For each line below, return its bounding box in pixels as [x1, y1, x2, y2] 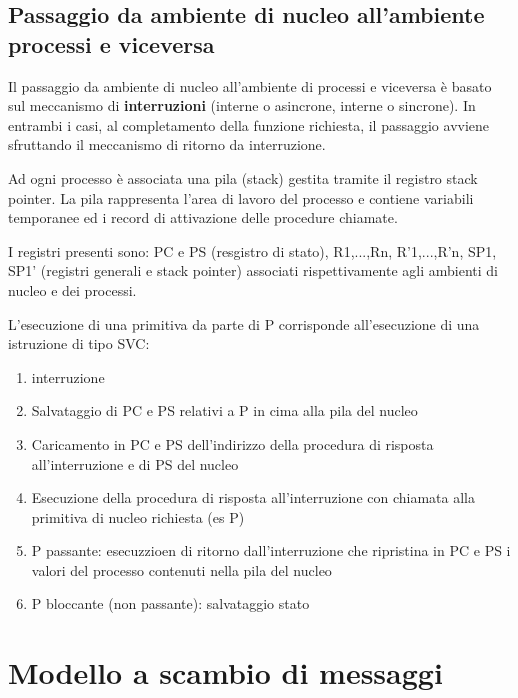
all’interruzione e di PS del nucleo [31, 453, 239, 474]
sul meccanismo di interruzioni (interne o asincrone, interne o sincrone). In [8, 95, 476, 116]
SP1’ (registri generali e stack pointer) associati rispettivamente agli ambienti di [8, 260, 498, 281]
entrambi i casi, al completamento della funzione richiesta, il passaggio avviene [8, 114, 490, 135]
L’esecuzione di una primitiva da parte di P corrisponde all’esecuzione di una [8, 313, 480, 334]
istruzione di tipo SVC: [8, 333, 150, 354]
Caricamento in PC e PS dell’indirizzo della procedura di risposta [31, 433, 434, 454]
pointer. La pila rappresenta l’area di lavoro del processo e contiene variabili [8, 187, 474, 208]
